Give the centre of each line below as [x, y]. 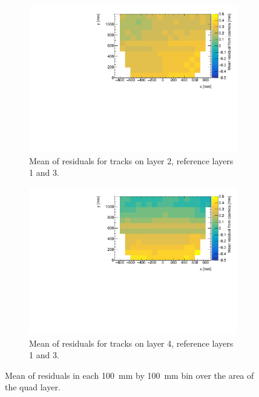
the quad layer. [33, 387]
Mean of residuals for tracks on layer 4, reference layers [131, 343]
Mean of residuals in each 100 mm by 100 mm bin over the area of [129, 375]
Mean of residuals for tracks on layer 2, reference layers [131, 160]
